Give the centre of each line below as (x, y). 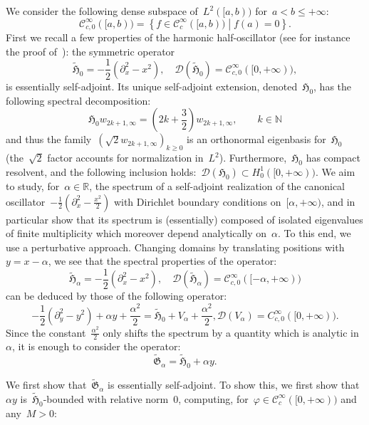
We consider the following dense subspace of (102, 11)
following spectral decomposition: (78, 100)
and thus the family (49, 139)
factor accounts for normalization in (125, 158)
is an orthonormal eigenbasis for (256, 139)
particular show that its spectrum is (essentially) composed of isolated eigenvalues (184, 219)
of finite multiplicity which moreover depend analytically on (136, 233)
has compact (333, 158)
